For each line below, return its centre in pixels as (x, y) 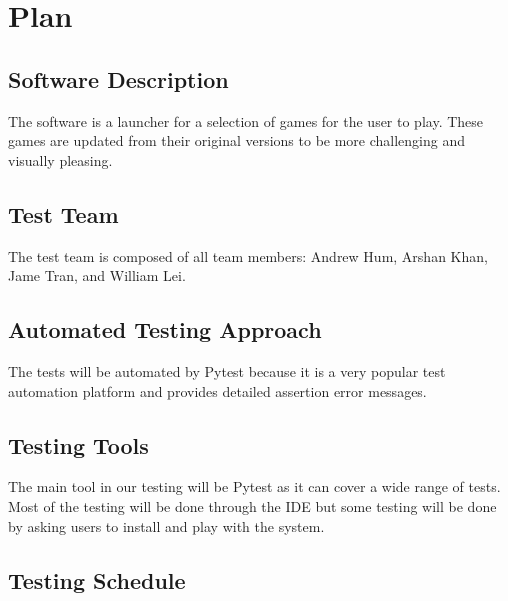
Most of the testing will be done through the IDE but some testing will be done (252, 505)
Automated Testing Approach (165, 329)
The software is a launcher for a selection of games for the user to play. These (246, 120)
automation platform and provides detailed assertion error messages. (217, 390)
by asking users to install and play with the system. (166, 525)
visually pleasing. (60, 159)
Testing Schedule (97, 579)
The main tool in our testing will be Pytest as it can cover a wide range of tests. (254, 486)
